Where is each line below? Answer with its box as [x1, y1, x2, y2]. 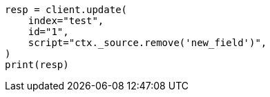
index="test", [28, 15, 104, 26]
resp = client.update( [5, 4, 128, 15]
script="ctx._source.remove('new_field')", [28, 37, 267, 48]
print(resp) [5, 59, 69, 70]
